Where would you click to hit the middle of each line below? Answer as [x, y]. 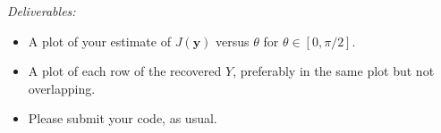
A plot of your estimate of [99, 41]
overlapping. [62, 88]
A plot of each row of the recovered [125, 71]
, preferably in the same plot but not [334, 71]
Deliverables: [42, 11]
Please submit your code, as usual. [123, 118]
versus [233, 41]
